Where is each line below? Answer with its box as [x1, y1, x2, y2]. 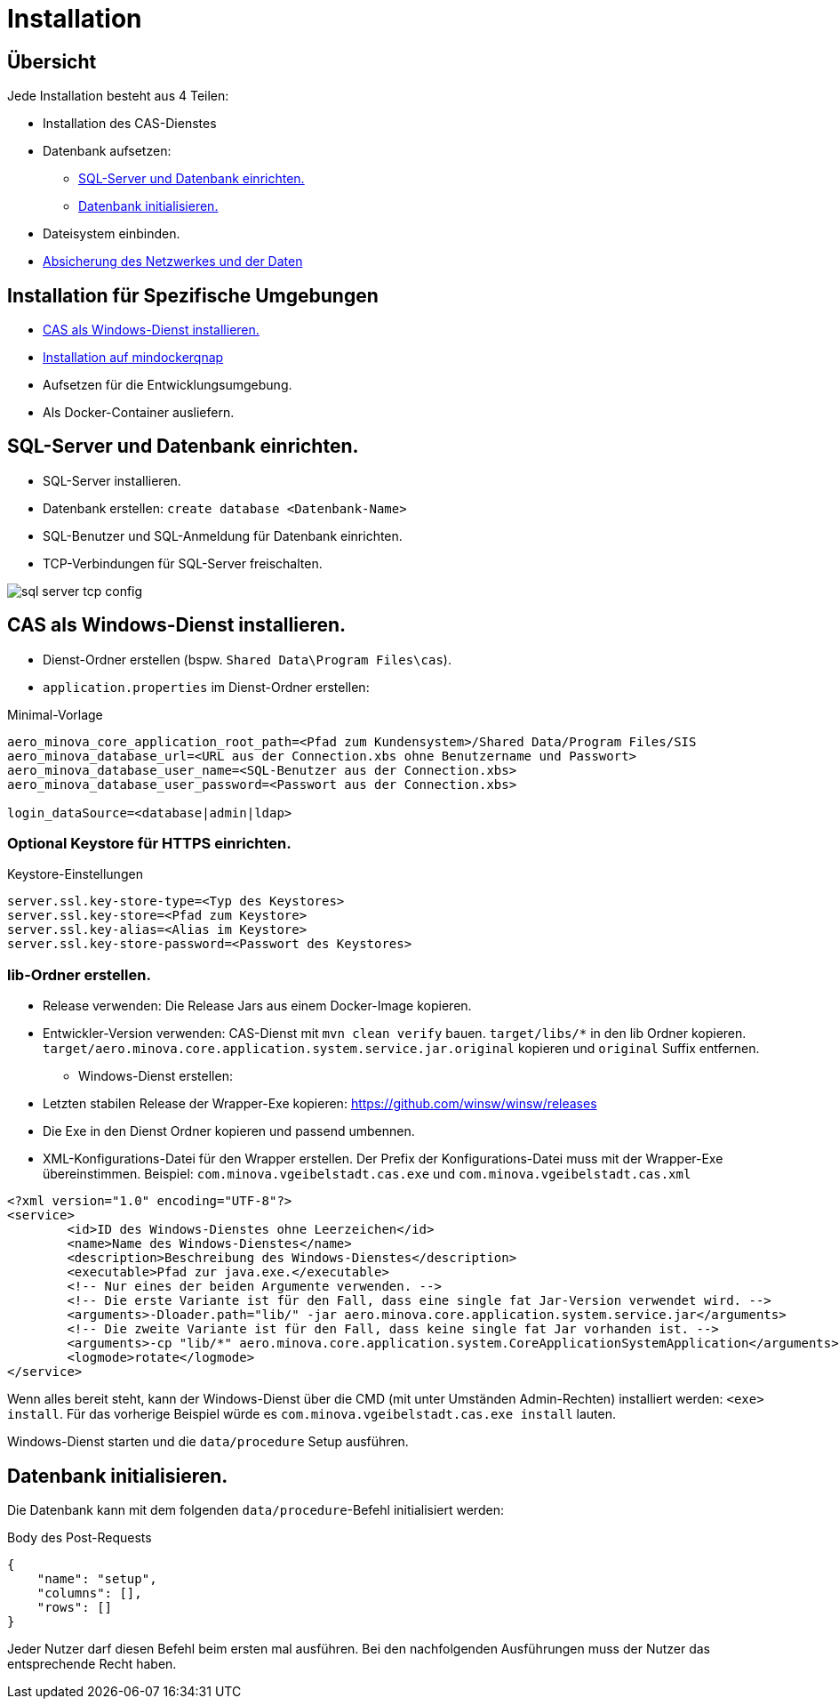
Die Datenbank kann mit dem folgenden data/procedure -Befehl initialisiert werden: [7, 1502, 504, 1518]
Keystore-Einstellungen [7, 866, 143, 882]
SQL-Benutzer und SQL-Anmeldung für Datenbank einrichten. [43, 527, 403, 543]
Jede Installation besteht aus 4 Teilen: [7, 88, 229, 104]
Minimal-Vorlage [7, 706, 103, 722]
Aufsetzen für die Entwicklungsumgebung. [43, 377, 292, 393]
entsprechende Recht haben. [7, 1656, 177, 1672]
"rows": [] [36, 1600, 113, 1615]
